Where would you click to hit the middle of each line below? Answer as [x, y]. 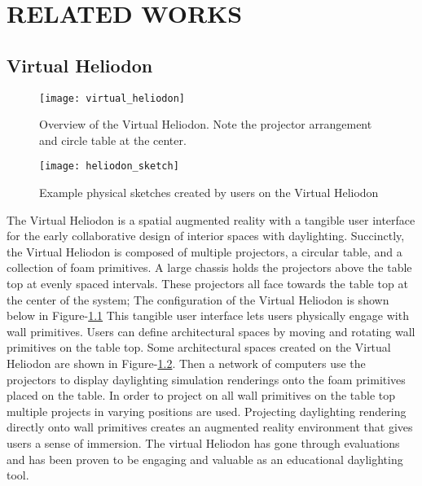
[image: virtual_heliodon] [112, 98]
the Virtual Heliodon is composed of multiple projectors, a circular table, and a [204, 251]
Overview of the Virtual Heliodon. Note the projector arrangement [206, 124]
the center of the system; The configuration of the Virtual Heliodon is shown [198, 299]
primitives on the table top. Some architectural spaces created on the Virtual [199, 347]
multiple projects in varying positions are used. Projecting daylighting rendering [207, 411]
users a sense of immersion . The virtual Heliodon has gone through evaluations [203, 442]
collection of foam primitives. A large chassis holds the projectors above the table [209, 267]
